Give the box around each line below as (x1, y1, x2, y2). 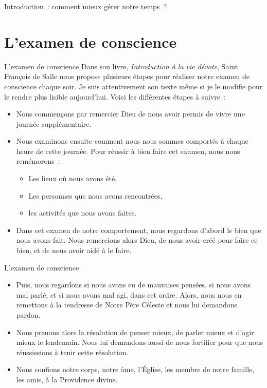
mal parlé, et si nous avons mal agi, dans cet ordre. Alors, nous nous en (16, 289, 242, 300)
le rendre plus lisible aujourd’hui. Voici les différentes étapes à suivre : (4, 91, 226, 102)
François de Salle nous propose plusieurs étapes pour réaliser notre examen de (4, 71, 250, 82)
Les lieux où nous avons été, (28, 173, 117, 184)
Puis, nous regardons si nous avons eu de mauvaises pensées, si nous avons (16, 279, 251, 290)
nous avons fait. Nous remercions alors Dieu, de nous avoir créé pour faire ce (16, 235, 258, 245)
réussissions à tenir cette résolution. (16, 346, 129, 357)
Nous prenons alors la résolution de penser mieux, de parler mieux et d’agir (16, 326, 254, 337)
